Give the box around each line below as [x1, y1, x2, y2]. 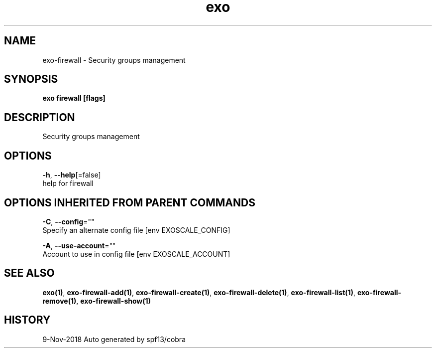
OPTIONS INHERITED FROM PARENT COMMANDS [4, 196, 255, 209]
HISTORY [4, 314, 51, 327]
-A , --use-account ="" [42, 241, 116, 250]
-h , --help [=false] [42, 171, 101, 179]
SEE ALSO [4, 267, 55, 280]
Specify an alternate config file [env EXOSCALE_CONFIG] [42, 225, 230, 234]
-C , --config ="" [42, 217, 95, 226]
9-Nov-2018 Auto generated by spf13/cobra [42, 335, 186, 344]
